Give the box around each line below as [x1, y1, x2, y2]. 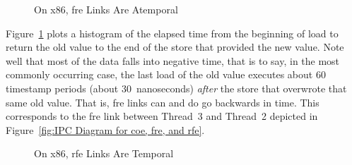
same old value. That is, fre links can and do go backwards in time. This [6, 94, 319, 109]
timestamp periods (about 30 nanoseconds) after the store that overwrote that [6, 80, 347, 95]
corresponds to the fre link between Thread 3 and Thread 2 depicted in [6, 109, 318, 123]
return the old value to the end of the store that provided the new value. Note [6, 39, 344, 54]
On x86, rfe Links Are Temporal [34, 146, 174, 161]
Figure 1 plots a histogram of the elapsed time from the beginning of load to [6, 25, 339, 40]
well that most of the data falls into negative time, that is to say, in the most [6, 53, 340, 68]
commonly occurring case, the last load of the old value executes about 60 [6, 67, 326, 82]
